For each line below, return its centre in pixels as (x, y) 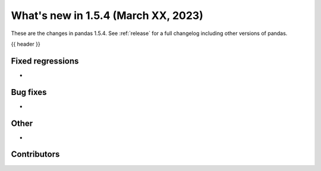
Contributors (35, 154)
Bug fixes (29, 92)
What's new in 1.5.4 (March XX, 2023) (107, 15)
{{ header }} (26, 44)
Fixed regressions (45, 61)
